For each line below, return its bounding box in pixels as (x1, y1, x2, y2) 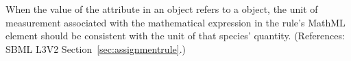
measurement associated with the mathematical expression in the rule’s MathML (5, 15, 346, 29)
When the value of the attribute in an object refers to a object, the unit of (5, 2, 318, 16)
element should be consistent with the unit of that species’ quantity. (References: (5, 28, 345, 43)
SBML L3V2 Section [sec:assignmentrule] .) (5, 41, 186, 56)
